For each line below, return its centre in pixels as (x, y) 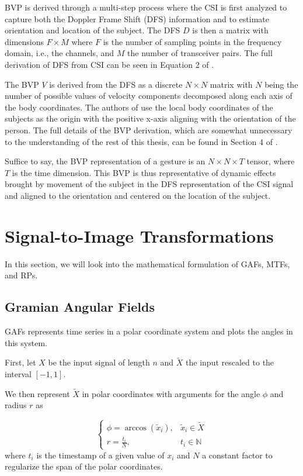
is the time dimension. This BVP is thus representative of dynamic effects (144, 172)
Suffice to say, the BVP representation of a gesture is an (105, 161)
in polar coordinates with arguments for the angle (171, 393)
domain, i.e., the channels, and (60, 53)
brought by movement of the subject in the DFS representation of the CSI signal (149, 184)
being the (281, 84)
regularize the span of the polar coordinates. (84, 466)
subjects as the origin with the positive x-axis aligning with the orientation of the (150, 118)
